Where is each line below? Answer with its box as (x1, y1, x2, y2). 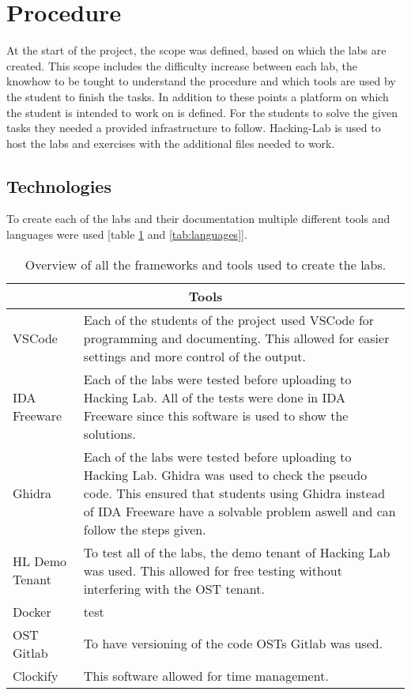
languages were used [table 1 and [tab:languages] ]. (6, 226, 247, 243)
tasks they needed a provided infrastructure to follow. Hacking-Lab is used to (6, 119, 381, 136)
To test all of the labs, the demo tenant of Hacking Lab (83, 542, 390, 561)
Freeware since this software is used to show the (83, 406, 349, 425)
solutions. (83, 424, 136, 443)
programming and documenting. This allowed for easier (83, 328, 390, 347)
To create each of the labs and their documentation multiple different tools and (6, 210, 390, 227)
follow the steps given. (83, 519, 206, 538)
